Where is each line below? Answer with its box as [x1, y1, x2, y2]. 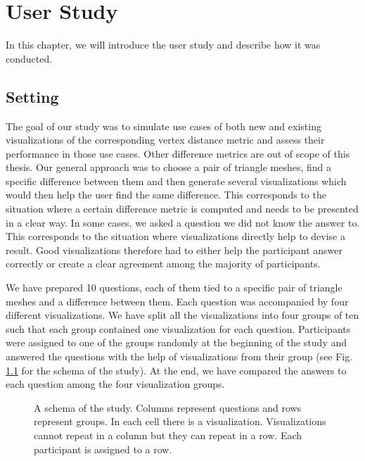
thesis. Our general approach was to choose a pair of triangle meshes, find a [6, 160, 332, 175]
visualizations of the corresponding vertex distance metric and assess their [6, 132, 325, 147]
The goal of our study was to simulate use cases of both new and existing [6, 118, 321, 133]
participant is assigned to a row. [34, 441, 172, 456]
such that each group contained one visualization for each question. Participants [6, 321, 351, 336]
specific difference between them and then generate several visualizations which [6, 173, 347, 188]
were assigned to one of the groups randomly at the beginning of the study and [6, 335, 347, 350]
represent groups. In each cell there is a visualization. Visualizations [34, 414, 326, 429]
